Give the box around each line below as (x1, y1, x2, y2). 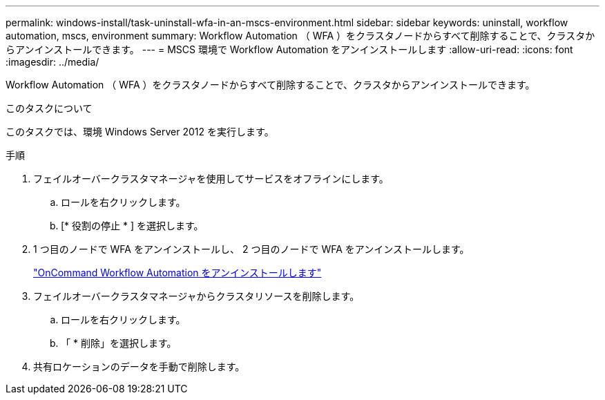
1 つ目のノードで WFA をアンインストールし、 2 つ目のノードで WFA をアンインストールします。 (33, 243, 470, 255)
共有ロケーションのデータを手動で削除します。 (33, 361, 245, 372)
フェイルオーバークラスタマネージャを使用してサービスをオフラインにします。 (33, 173, 389, 184)
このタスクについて (6, 102, 93, 114)
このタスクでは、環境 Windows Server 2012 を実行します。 (6, 126, 274, 137)
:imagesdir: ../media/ (6, 56, 99, 68)
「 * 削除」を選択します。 (61, 337, 177, 349)
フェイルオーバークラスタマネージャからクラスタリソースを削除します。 (33, 290, 360, 302)
